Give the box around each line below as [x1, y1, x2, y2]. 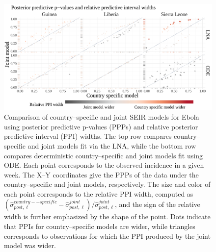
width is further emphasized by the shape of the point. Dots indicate [4, 211, 211, 222]
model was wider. [4, 240, 56, 251]
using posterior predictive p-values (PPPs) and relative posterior [4, 121, 198, 131]
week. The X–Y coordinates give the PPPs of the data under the [4, 169, 199, 179]
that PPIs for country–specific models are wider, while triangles [4, 221, 195, 231]
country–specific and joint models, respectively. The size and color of [4, 179, 211, 189]
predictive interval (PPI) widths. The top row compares [4, 131, 172, 141]
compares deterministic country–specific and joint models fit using [4, 150, 203, 160]
